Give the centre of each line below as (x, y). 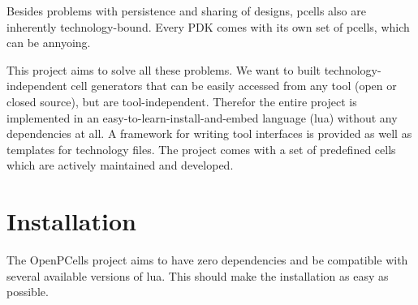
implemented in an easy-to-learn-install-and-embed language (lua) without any (202, 117)
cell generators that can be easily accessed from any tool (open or (234, 86)
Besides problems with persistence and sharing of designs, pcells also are (186, 11)
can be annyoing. (49, 43)
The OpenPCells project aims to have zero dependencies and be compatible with (207, 260)
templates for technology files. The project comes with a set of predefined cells (201, 149)
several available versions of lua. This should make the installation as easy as (198, 275)
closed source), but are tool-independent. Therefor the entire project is (182, 101)
